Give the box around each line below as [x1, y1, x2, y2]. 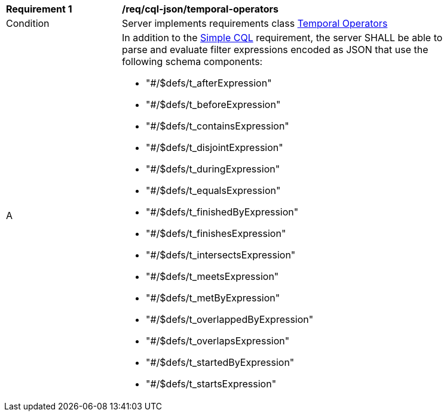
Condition [6, 17, 50, 29]
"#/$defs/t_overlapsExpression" [146, 335, 290, 347]
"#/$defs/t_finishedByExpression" [146, 206, 299, 218]
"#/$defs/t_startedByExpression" [146, 356, 295, 368]
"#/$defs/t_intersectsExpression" [146, 249, 296, 261]
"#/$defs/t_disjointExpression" [146, 141, 283, 153]
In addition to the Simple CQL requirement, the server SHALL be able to [122, 32, 443, 44]
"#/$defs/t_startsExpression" [146, 378, 277, 390]
